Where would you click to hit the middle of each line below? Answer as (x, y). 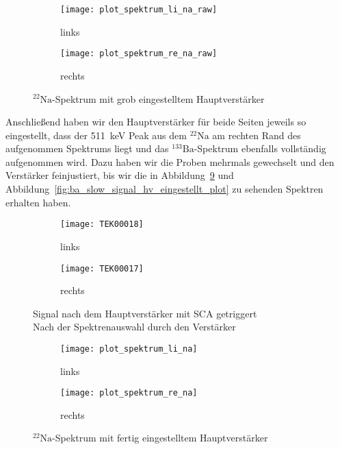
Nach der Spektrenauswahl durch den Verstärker (134, 327)
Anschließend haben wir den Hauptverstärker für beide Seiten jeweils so (156, 122)
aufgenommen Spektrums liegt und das (87, 148)
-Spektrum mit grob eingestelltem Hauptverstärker (158, 98)
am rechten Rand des (257, 135)
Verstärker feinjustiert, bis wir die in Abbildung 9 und (120, 175)
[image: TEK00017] (102, 268)
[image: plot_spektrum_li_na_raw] (139, 10)
